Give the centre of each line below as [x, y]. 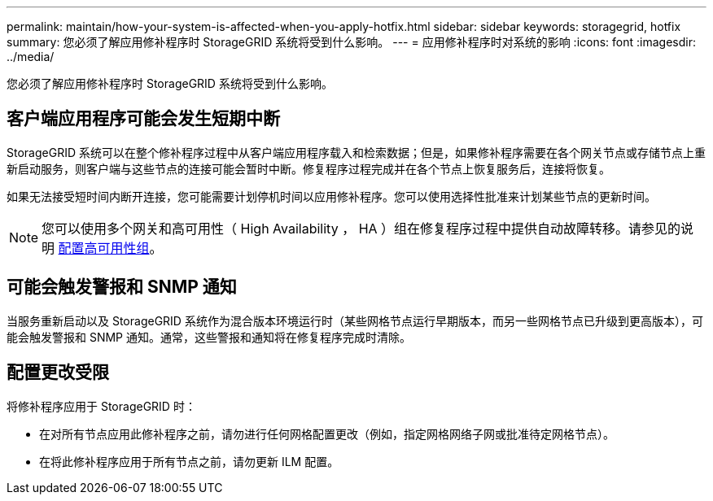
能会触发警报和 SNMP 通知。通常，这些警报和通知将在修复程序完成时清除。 [209, 337]
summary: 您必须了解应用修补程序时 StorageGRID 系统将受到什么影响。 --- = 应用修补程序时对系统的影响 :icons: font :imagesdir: [351, 42]
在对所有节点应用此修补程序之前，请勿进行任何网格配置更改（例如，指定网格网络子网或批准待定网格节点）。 [327, 433]
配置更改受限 [58, 372]
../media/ [31, 57]
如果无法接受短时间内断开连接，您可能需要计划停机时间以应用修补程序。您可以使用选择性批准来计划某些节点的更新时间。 [331, 196]
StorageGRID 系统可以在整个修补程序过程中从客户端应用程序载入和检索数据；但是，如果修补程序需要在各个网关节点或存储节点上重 [356, 152]
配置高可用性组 [104, 248]
